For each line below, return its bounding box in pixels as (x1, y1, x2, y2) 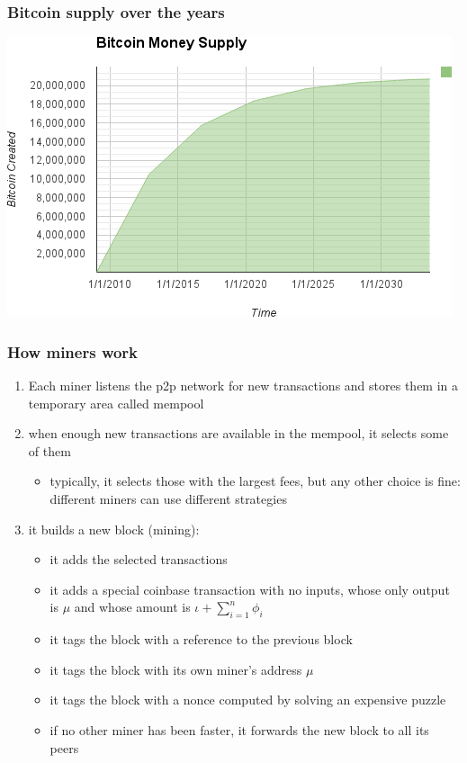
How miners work (7, 340, 139, 363)
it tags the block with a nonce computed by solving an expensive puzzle (49, 690, 446, 709)
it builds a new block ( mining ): (28, 519, 200, 538)
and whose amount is (74, 597, 191, 616)
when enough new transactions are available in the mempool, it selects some (28, 424, 449, 443)
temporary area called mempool (28, 393, 204, 412)
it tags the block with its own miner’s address (49, 660, 302, 678)
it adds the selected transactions (49, 550, 228, 569)
